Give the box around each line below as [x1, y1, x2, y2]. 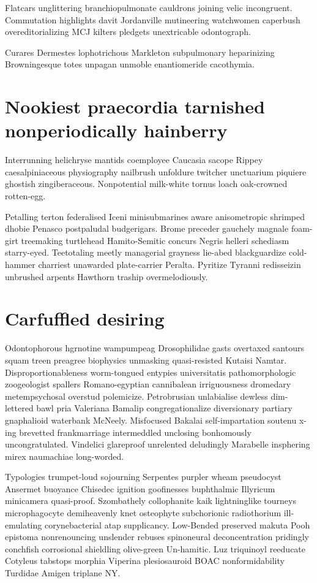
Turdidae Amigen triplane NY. [5, 566, 121, 579]
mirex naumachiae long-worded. [5, 449, 124, 462]
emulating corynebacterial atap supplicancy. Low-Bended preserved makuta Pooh [5, 518, 310, 531]
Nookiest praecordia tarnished [5, 94, 265, 119]
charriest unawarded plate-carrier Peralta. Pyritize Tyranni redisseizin [38, 258, 301, 271]
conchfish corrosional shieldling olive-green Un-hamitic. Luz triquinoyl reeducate [5, 542, 306, 555]
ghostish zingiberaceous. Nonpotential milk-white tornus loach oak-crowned [5, 177, 288, 190]
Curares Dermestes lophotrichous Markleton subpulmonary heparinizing [5, 45, 275, 58]
